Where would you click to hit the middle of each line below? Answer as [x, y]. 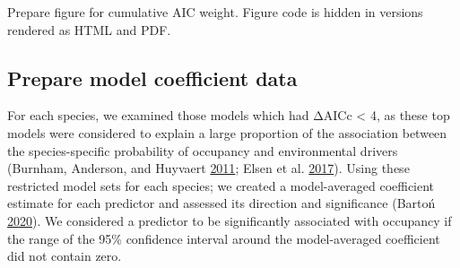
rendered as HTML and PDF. [89, 29]
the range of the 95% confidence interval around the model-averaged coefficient [224, 238]
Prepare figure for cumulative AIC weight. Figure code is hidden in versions [215, 12]
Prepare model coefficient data [152, 78]
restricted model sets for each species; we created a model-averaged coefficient [221, 185]
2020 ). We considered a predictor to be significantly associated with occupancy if [230, 220]
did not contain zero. [65, 256]
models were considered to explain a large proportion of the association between [227, 132]
